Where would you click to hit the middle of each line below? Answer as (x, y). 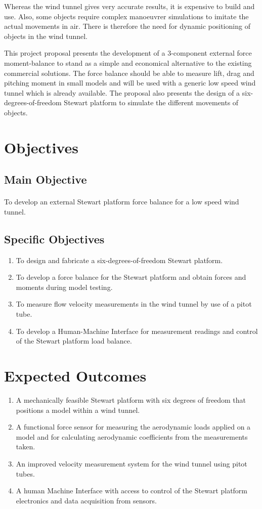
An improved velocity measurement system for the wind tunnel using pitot (132, 463)
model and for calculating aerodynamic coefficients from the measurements (132, 436)
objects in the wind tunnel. (46, 36)
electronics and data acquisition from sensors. (86, 500)
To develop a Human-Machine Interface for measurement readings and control (137, 331)
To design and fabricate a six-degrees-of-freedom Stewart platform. (119, 260)
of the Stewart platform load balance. (74, 341)
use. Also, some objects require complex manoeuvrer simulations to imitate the (126, 16)
